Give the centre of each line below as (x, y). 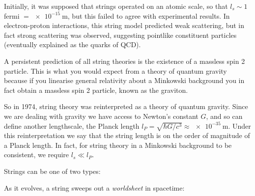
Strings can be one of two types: (52, 171)
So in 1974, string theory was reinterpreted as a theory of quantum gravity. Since (126, 106)
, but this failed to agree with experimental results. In (149, 15)
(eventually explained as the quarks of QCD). (72, 44)
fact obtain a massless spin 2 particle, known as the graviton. (96, 90)
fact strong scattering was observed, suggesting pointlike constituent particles (120, 35)
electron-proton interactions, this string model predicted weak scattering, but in (124, 25)
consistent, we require (37, 154)
